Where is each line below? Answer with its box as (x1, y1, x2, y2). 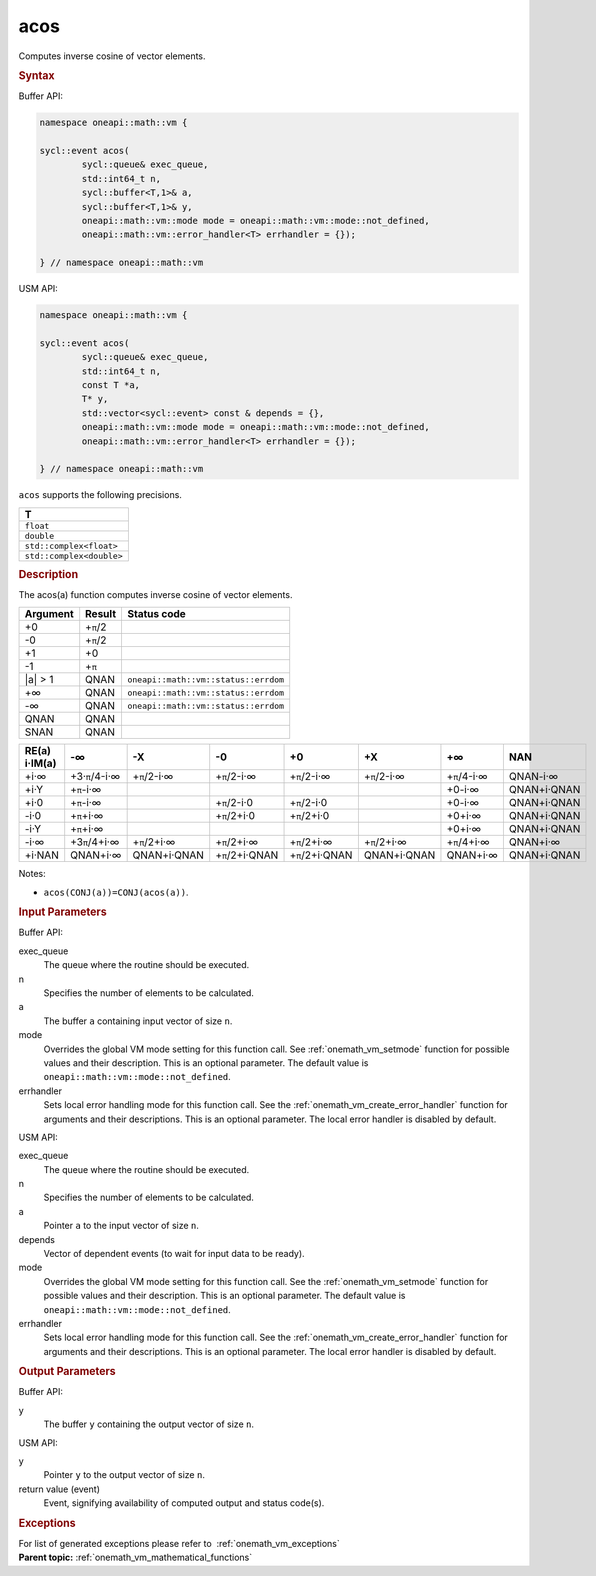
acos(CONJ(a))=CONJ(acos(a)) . (43, 886, 189, 898)
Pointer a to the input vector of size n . (43, 1220, 200, 1232)
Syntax (18, 68, 55, 82)
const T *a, (81, 380, 140, 391)
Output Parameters (18, 1365, 116, 1379)
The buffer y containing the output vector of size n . (43, 1418, 255, 1430)
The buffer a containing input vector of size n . (43, 1015, 233, 1027)
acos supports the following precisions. (18, 489, 182, 501)
